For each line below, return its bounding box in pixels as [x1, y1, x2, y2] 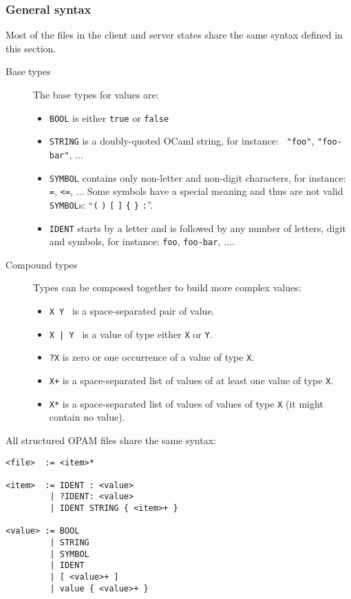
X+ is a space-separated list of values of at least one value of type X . [49, 373, 334, 387]
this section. [6, 41, 56, 55]
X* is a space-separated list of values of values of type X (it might [49, 396, 323, 410]
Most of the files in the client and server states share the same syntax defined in [6, 28, 343, 42]
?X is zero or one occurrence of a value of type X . [49, 350, 255, 364]
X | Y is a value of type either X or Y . [49, 326, 213, 341]
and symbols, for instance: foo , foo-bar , [49, 234, 221, 249]
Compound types [6, 257, 78, 271]
